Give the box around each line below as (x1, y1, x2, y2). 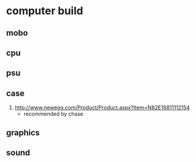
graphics (6, 128, 40, 138)
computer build (6, 4, 83, 18)
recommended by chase (23, 110, 84, 117)
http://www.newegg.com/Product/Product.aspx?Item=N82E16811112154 (14, 104, 190, 111)
